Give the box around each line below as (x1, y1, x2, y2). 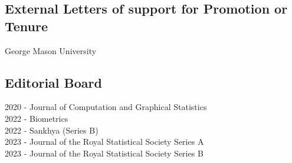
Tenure (5, 16, 48, 35)
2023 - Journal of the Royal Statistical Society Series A (5, 135, 204, 148)
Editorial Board (5, 73, 102, 91)
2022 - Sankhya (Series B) (5, 124, 99, 136)
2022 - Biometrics (5, 112, 68, 124)
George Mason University (5, 44, 97, 56)
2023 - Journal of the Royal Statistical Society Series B (5, 147, 204, 159)
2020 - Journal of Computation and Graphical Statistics (5, 101, 207, 113)
